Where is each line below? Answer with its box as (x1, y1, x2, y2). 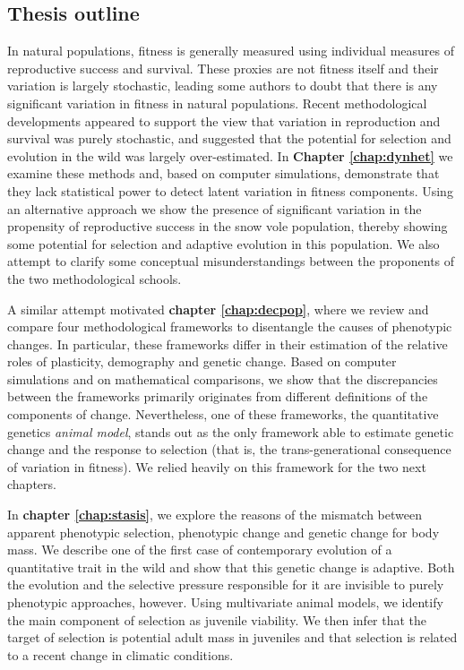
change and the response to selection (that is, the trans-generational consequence (7, 440, 451, 459)
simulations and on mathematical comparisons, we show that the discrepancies (7, 369, 438, 388)
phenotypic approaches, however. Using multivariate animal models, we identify (7, 593, 443, 612)
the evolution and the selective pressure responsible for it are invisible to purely (7, 575, 444, 594)
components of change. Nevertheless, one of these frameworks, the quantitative (7, 405, 439, 424)
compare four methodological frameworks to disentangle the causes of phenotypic (7, 317, 452, 336)
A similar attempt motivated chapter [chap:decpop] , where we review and (7, 299, 429, 318)
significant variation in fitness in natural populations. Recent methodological (7, 93, 427, 112)
